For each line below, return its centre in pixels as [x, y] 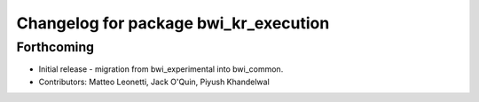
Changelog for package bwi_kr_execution [173, 23]
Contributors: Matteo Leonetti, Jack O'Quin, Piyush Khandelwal [154, 82]
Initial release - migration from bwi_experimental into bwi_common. [161, 69]
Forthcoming [55, 47]
